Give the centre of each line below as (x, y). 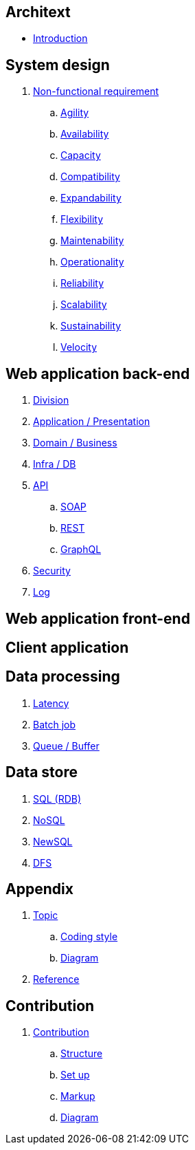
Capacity (81, 155)
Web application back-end (98, 373)
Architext (38, 12)
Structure (82, 1054)
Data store (42, 772)
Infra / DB (55, 464)
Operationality (92, 262)
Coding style (89, 937)
